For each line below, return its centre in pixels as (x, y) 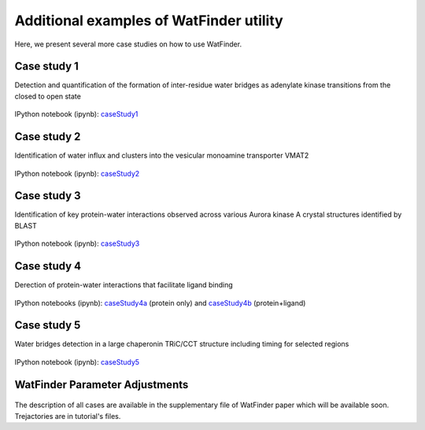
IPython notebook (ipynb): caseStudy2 (77, 173)
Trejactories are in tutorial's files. (68, 416)
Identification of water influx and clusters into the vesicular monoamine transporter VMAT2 (162, 156)
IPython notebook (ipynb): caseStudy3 (77, 243)
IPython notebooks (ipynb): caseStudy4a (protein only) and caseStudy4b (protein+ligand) (160, 302)
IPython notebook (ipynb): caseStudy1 (76, 114)
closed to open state (48, 96)
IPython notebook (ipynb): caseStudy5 (77, 361)
